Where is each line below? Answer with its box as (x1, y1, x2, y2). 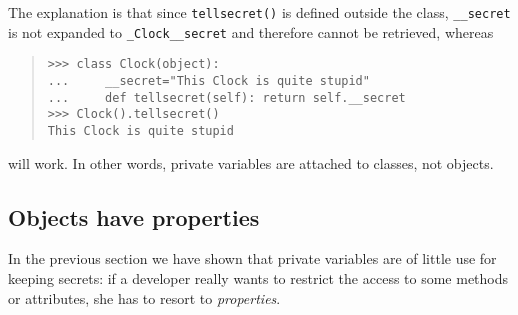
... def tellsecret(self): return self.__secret (47, 90, 406, 105)
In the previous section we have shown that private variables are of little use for (8, 248, 497, 269)
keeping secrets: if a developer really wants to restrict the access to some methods (8, 267, 509, 288)
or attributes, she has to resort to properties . (8, 287, 281, 308)
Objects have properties (8, 201, 260, 232)
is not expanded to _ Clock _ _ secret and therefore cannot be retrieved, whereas (8, 21, 494, 42)
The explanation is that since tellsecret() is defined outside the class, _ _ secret (8, 2, 511, 22)
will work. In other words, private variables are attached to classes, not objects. (8, 152, 494, 173)
